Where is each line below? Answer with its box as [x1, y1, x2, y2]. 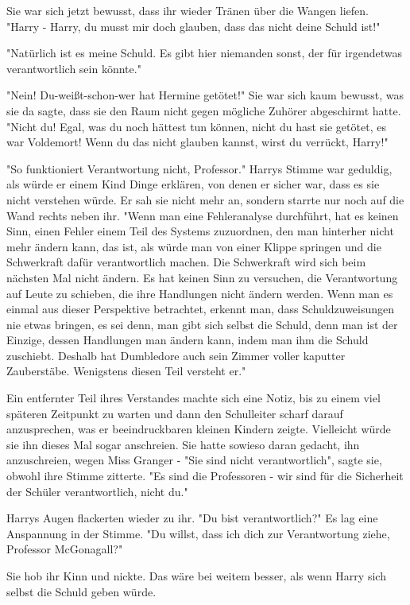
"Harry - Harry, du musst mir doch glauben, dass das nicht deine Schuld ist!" [6, 17, 381, 34]
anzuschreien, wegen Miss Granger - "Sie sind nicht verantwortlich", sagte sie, [6, 452, 382, 468]
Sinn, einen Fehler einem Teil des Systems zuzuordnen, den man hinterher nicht [6, 223, 394, 239]
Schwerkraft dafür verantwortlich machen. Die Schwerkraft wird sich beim [6, 254, 366, 270]
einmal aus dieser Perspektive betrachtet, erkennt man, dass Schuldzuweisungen [6, 301, 395, 317]
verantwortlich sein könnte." [6, 60, 141, 76]
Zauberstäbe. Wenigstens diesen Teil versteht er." [6, 363, 246, 379]
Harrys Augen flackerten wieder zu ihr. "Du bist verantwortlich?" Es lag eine [6, 510, 378, 526]
